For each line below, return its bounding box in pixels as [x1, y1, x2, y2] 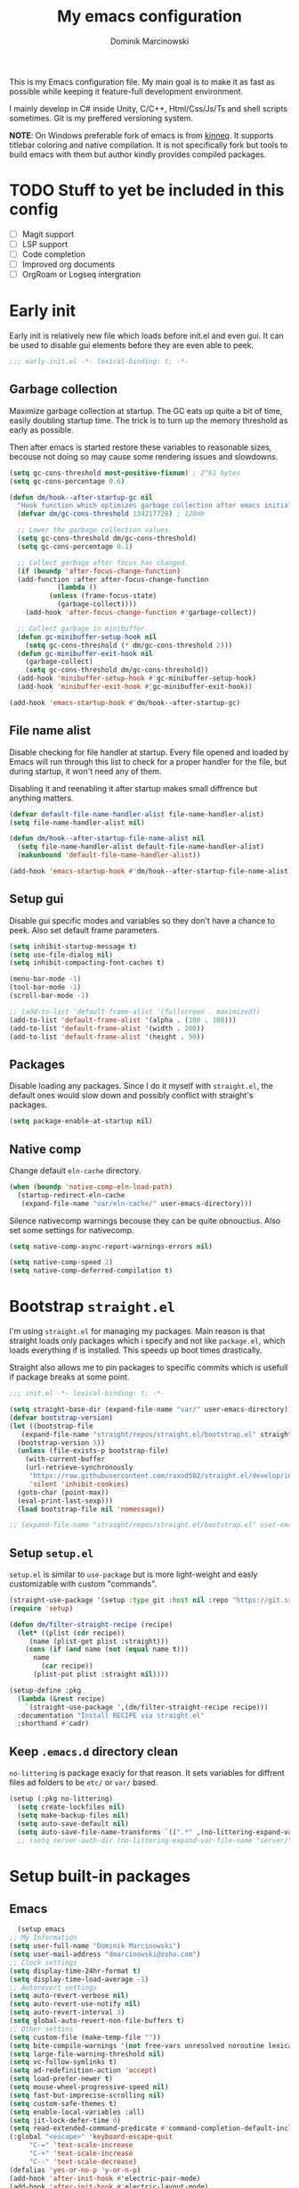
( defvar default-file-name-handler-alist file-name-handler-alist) [9, 809, 265, 818]
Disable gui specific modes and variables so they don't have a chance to [9, 915, 276, 925]
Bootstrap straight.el [9, 1297, 176, 1317]
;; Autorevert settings [9, 1983, 98, 1992]
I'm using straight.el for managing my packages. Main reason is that [9, 1326, 265, 1337]
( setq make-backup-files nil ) [17, 1811, 129, 1819]
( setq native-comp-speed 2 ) [9, 1258, 114, 1267]
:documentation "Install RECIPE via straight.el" [17, 1711, 205, 1720]
